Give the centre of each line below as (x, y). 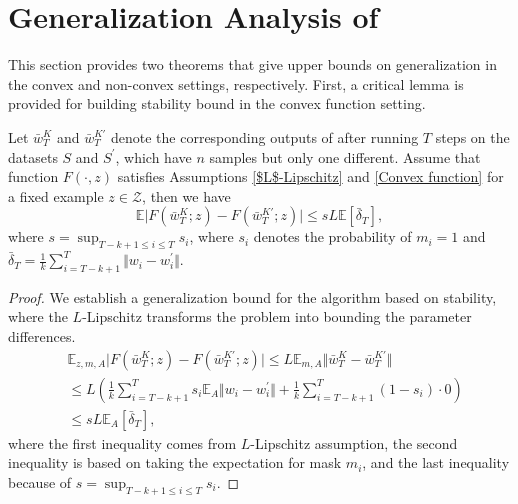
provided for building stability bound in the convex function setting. (217, 103)
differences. (42, 336)
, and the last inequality (436, 462)
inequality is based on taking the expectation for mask (175, 462)
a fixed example (56, 195)
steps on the (472, 136)
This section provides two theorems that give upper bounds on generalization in (252, 64)
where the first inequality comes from (122, 442)
